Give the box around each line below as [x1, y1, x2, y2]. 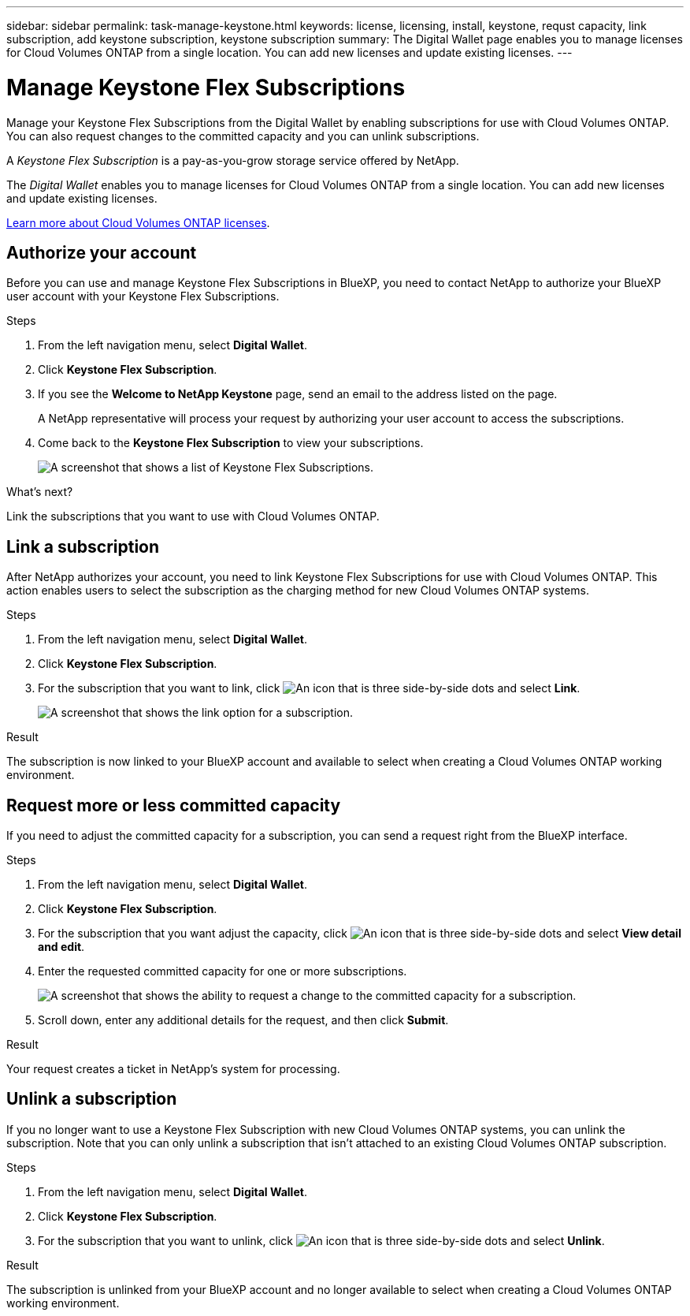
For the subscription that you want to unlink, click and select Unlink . [38, 1233, 605, 1247]
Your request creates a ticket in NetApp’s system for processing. [6, 1062, 340, 1076]
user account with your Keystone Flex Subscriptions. [6, 289, 280, 304]
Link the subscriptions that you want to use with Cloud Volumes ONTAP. [6, 509, 380, 524]
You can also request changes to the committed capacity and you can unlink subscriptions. [6, 129, 480, 143]
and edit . [38, 940, 85, 954]
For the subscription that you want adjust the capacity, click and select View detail [38, 926, 681, 941]
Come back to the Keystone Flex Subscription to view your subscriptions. [38, 436, 424, 450]
